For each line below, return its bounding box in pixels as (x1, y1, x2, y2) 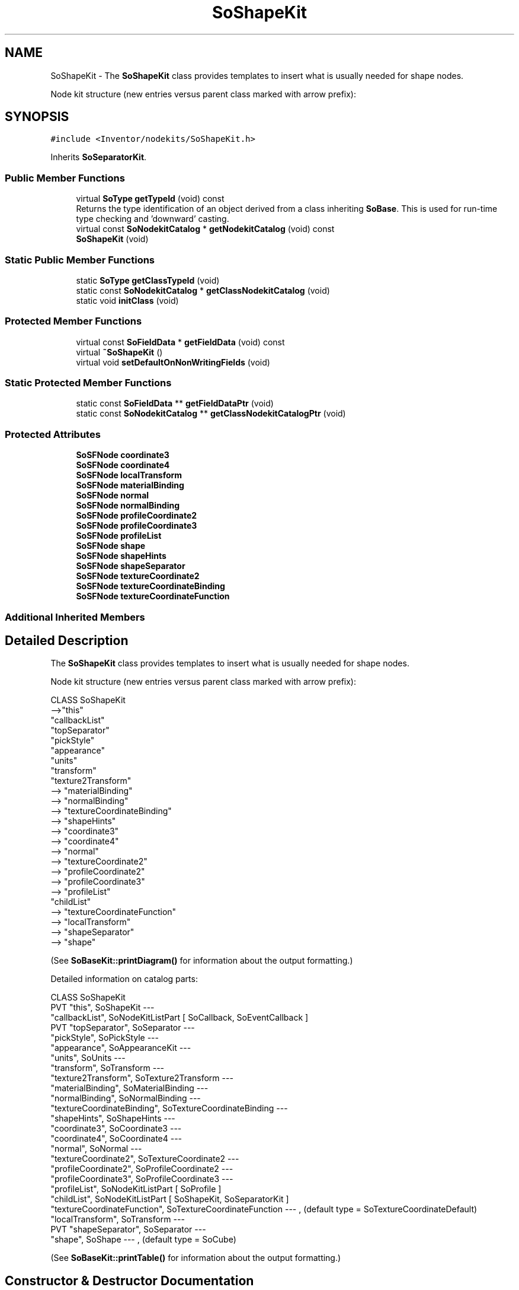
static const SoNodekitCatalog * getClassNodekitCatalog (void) (76, 285, 330, 296)
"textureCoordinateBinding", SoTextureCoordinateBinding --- (50, 1103, 288, 1114)
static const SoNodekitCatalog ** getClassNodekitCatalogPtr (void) (76, 408, 346, 419)
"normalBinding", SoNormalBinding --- (50, 1093, 201, 1104)
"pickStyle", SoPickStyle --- (50, 1032, 159, 1043)
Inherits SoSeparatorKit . (50, 152, 147, 163)
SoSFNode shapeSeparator (76, 561, 185, 571)
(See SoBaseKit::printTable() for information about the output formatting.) (50, 1253, 341, 1263)
